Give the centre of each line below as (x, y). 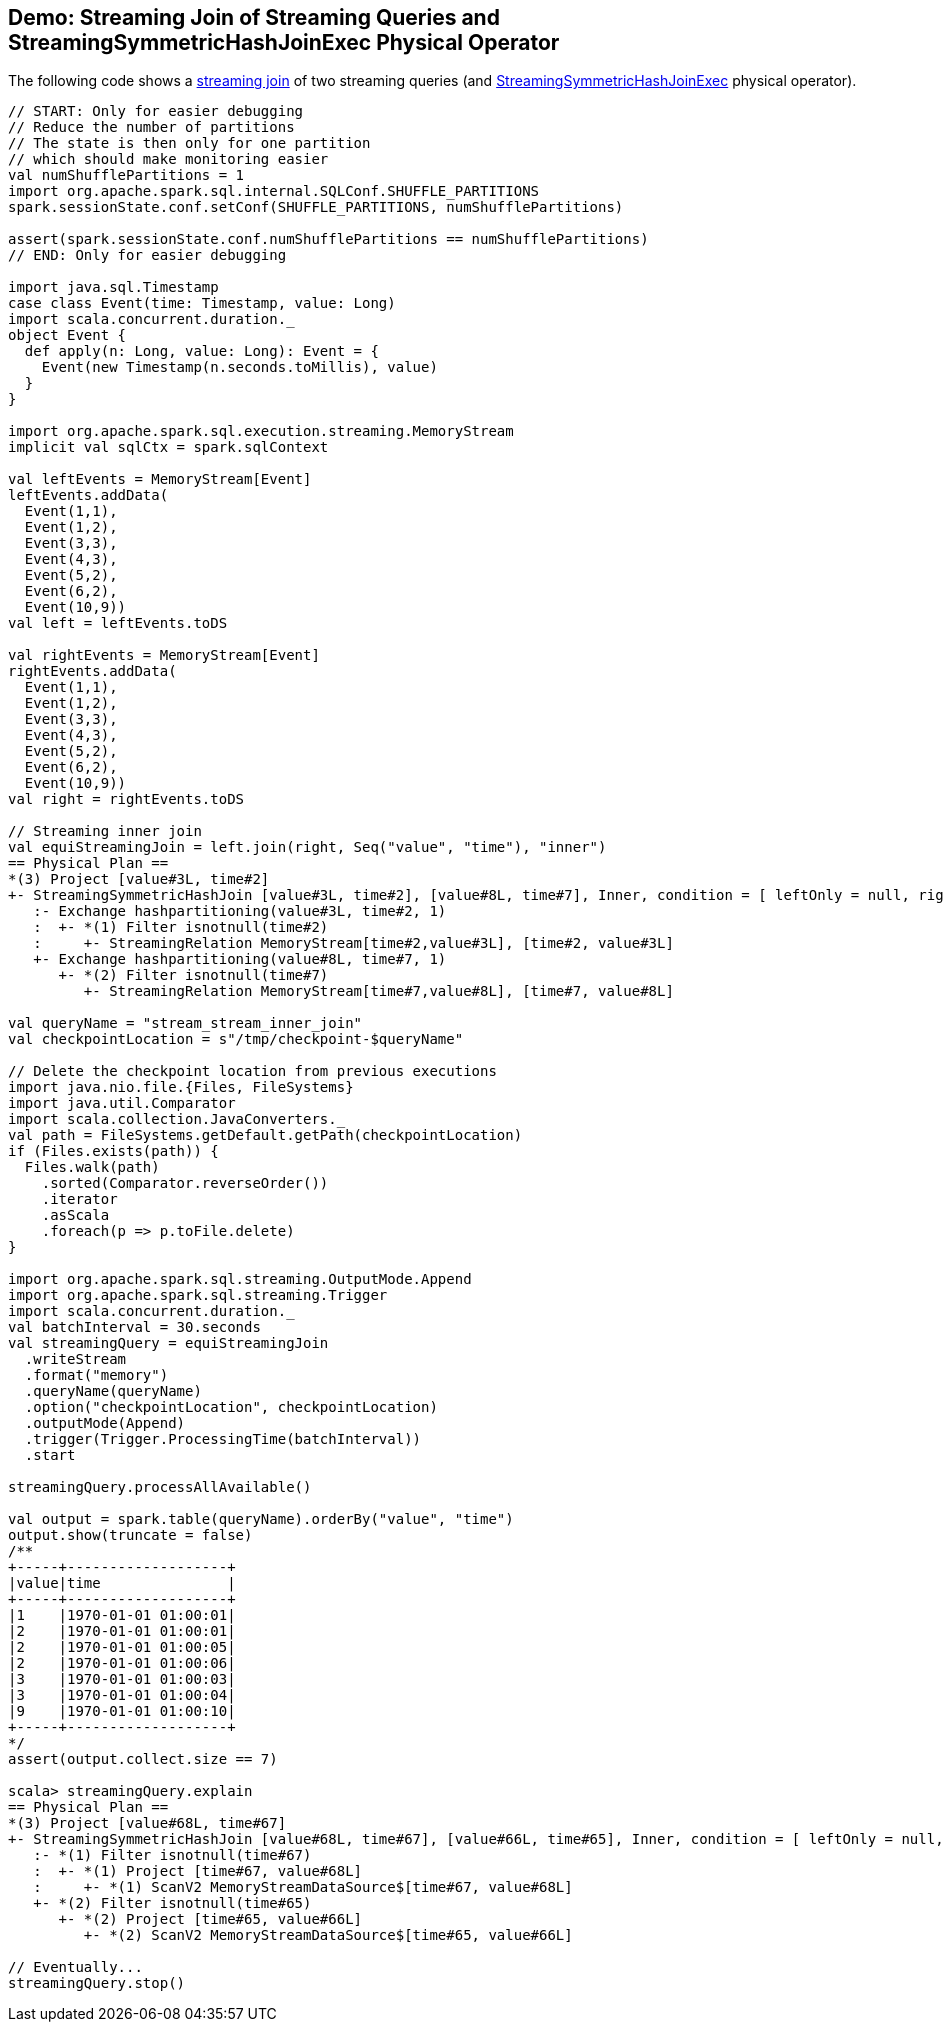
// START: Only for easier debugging (156, 111)
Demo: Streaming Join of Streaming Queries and (254, 17)
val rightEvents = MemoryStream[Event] (164, 655)
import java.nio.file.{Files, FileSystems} (181, 1087)
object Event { (67, 335)
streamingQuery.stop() (97, 1983)
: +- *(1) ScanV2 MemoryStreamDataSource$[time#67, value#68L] (303, 1887)
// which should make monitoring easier (168, 159)
